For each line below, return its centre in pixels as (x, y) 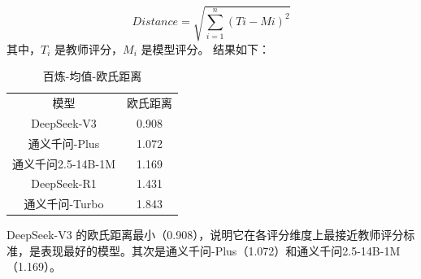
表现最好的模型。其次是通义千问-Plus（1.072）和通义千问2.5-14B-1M (220, 250)
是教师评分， (89, 48)
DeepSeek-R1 (64, 183)
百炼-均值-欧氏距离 (92, 76)
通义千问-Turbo (64, 204)
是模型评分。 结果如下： (206, 48)
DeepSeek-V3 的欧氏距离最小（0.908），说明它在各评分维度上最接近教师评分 (205, 235)
